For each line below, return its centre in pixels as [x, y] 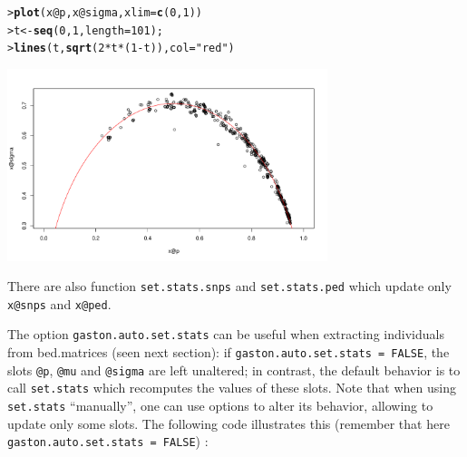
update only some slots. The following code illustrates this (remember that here [229, 423]
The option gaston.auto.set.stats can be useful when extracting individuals [226, 334]
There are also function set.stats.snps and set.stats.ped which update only [229, 286]
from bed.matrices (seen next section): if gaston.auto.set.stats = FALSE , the [229, 352]
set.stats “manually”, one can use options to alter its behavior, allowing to [220, 406]
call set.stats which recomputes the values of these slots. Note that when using [232, 388]
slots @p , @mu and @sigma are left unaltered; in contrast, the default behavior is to [234, 369]
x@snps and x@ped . [59, 303]
